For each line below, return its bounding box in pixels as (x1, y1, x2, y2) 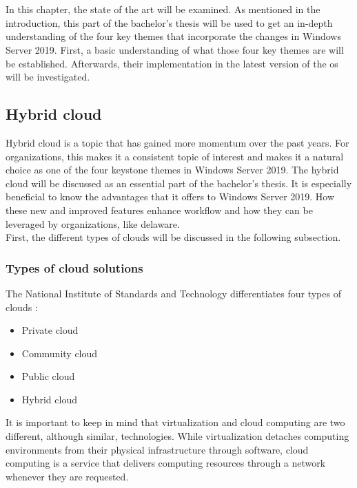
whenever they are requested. (6, 469, 129, 483)
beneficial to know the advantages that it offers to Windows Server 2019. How (6, 189, 335, 204)
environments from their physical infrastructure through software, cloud (6, 442, 309, 456)
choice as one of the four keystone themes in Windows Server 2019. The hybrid (6, 162, 339, 177)
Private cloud (21, 323, 79, 337)
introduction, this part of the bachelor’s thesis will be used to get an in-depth (6, 15, 333, 30)
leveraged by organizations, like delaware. (6, 216, 180, 231)
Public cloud (21, 369, 75, 383)
